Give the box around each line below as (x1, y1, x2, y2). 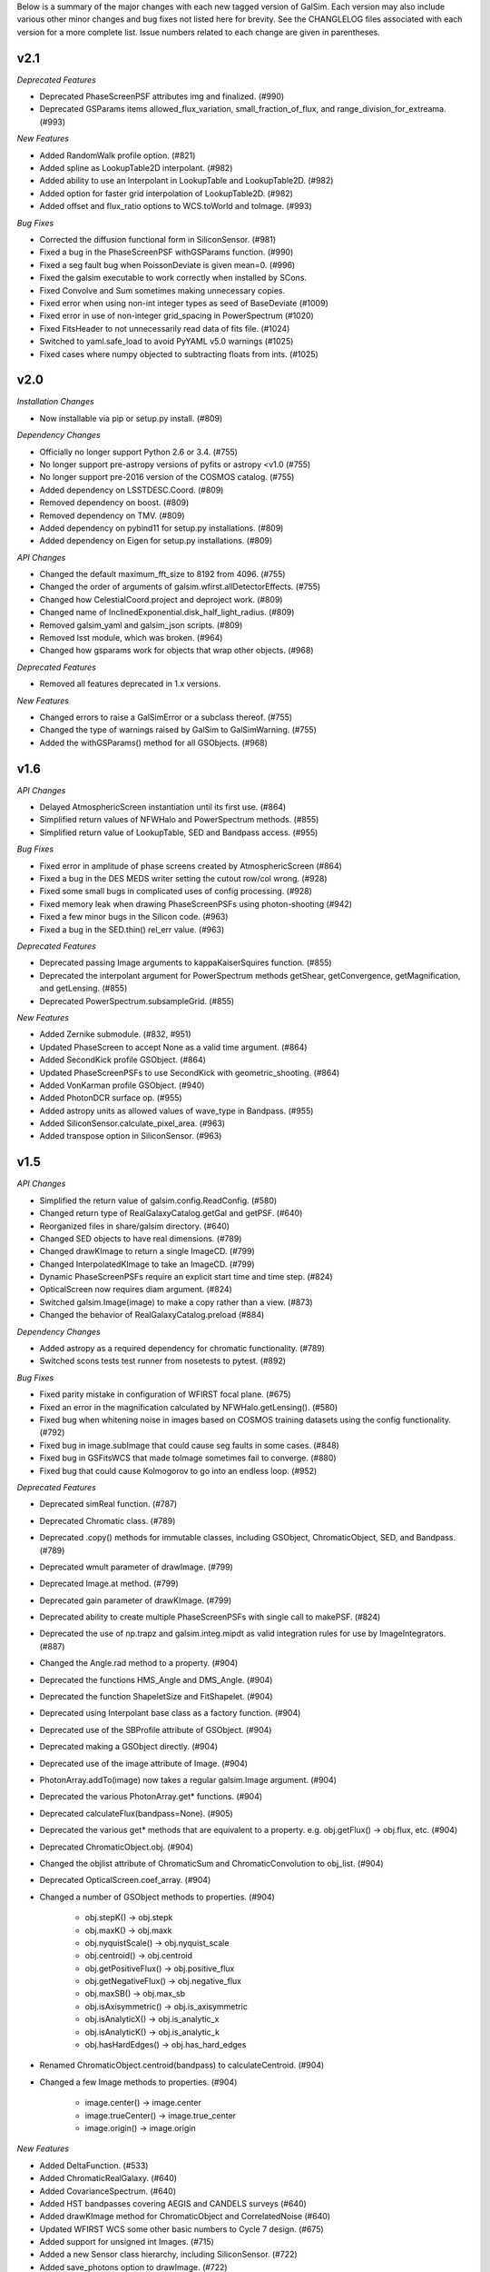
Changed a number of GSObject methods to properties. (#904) (39, 1891, 276, 1902)
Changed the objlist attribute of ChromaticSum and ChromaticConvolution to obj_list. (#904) (39, 1858, 385, 1868)
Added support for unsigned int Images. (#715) (39, 2237, 215, 2247)
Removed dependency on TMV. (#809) (39, 510, 185, 521)
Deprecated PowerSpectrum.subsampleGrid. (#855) (39, 995, 235, 1006)
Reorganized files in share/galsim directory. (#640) (39, 1221, 230, 1231)
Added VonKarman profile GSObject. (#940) (39, 1080, 205, 1091)
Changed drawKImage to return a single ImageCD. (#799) (39, 1246, 256, 1257)
